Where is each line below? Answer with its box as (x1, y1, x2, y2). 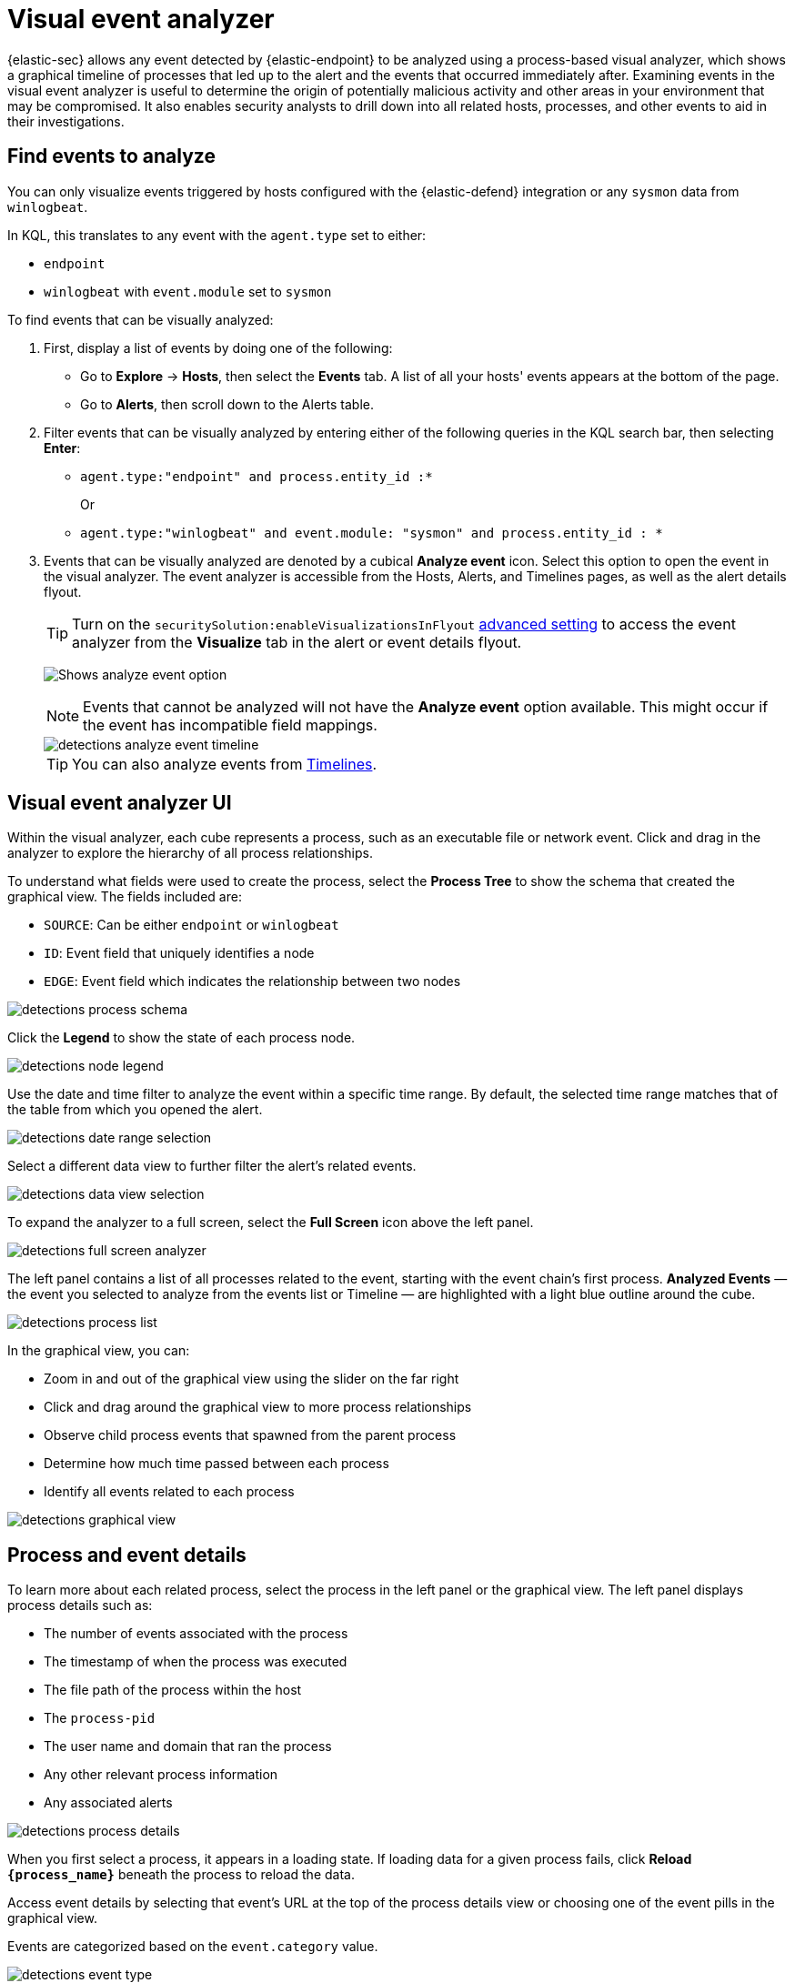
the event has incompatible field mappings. (83, 715, 377, 734)
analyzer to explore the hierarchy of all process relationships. (7, 845, 373, 861)
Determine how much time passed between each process (44, 1455, 389, 1472)
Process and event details (7, 1543, 247, 1566)
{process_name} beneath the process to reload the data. (7, 1867, 355, 1883)
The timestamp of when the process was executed (44, 1654, 347, 1670)
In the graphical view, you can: (7, 1343, 190, 1359)
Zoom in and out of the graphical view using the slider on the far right (44, 1371, 459, 1387)
